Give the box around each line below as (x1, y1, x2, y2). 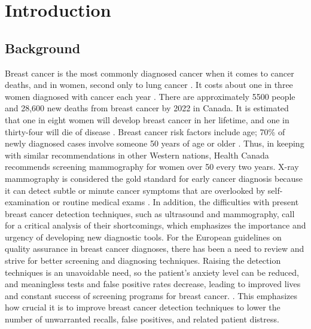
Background (5, 38, 81, 57)
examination (5, 196, 50, 208)
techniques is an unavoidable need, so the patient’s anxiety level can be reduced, (5, 266, 299, 278)
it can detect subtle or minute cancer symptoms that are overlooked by (5, 184, 266, 196)
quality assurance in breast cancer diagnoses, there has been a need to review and (5, 242, 304, 255)
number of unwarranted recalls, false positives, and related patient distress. (5, 313, 279, 325)
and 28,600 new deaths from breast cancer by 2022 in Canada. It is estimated (5, 102, 289, 114)
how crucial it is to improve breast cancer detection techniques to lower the (5, 301, 280, 313)
